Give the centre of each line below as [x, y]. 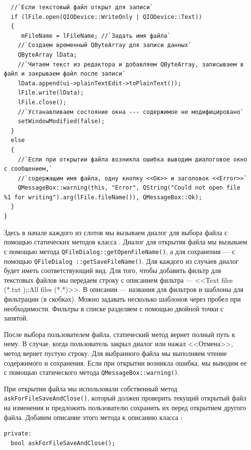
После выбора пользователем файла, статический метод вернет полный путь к [120, 334]
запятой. [16, 318]
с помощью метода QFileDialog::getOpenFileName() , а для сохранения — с [120, 251]
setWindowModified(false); [61, 121]
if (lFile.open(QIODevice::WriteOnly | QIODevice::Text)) [107, 17]
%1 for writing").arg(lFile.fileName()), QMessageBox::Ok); [103, 197]
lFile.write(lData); [51, 93]
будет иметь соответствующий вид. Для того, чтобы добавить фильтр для [113, 270]
